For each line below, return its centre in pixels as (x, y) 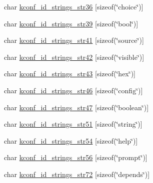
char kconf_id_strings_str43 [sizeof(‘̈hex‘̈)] (70, 74)
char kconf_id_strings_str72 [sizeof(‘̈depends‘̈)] (77, 174)
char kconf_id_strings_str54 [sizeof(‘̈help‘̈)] (71, 140)
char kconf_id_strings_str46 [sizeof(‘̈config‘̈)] (73, 90)
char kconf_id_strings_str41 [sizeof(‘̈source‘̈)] (74, 40)
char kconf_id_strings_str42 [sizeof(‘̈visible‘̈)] (74, 57)
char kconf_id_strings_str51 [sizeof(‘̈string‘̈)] (73, 124)
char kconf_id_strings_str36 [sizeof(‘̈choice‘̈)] (74, 6)
